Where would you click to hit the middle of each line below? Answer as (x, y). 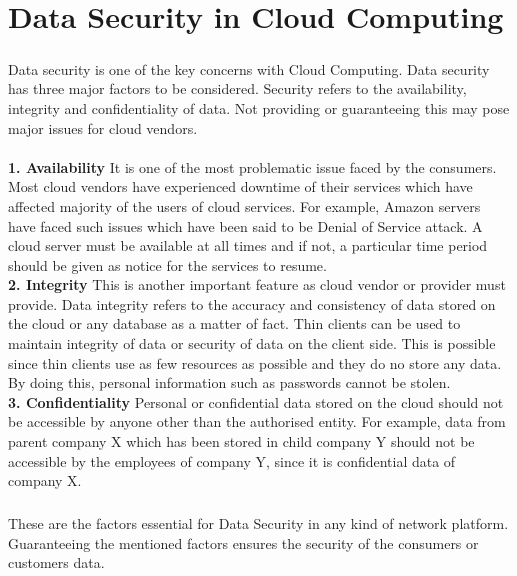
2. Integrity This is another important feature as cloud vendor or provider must (257, 284)
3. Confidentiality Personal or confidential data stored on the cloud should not (256, 401)
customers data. (56, 562)
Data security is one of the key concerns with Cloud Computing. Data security (249, 68)
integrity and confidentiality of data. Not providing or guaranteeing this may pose (259, 107)
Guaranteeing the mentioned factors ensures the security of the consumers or (243, 542)
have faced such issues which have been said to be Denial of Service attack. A (245, 225)
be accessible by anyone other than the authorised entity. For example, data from (257, 421)
